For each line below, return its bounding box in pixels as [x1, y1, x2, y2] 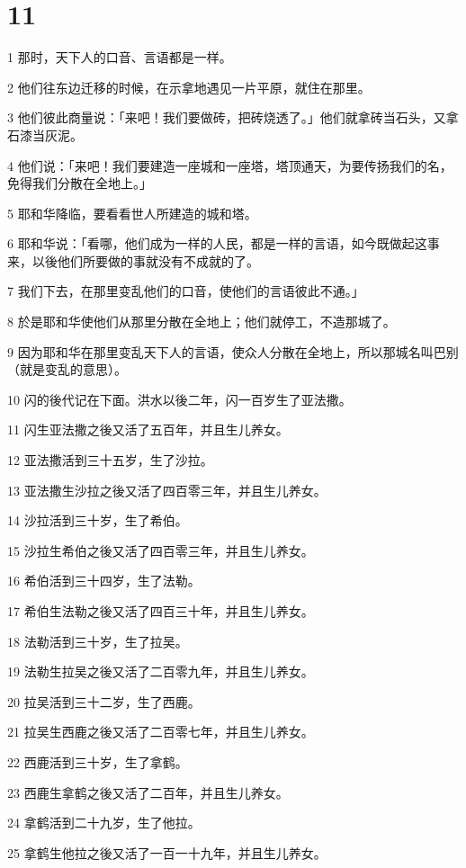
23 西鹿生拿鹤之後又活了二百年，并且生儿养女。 [7, 783, 289, 801]
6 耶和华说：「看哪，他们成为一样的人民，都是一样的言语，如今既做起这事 [7, 234, 440, 253]
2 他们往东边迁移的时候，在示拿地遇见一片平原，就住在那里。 [7, 77, 371, 96]
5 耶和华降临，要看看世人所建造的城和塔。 [7, 203, 257, 222]
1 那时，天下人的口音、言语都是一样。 [7, 48, 232, 67]
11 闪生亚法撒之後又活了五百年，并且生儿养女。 [7, 420, 289, 439]
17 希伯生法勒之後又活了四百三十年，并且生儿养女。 [7, 602, 314, 620]
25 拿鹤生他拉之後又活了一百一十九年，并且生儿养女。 [7, 843, 327, 862]
